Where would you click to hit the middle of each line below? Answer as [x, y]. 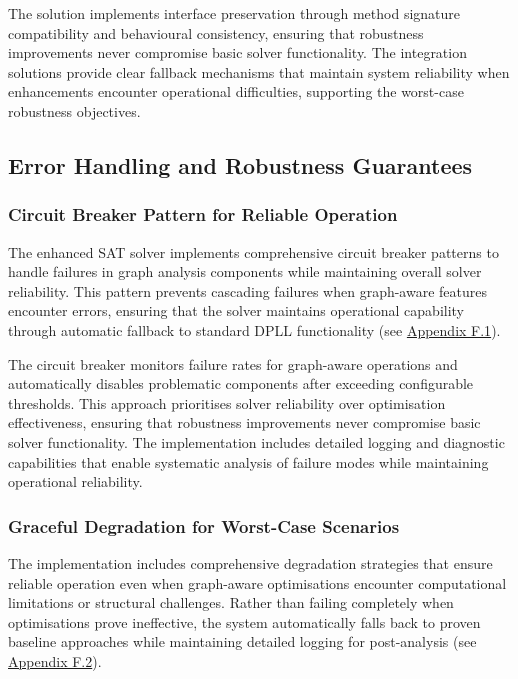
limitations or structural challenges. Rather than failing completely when [231, 602]
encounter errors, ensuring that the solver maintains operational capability [236, 310]
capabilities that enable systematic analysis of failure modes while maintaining [248, 461]
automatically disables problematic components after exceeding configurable [241, 383]
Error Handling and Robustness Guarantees [240, 164]
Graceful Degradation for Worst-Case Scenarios [204, 525]
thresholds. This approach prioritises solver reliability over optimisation [227, 402]
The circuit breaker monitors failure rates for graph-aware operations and [233, 363]
